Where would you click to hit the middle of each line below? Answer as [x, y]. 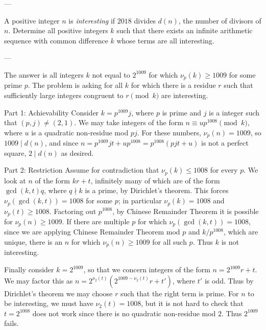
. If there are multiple [96, 221]
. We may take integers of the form [129, 122]
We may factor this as [39, 280]
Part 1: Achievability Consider [52, 112]
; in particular [140, 201]
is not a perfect [225, 143]
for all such [170, 242]
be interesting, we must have [49, 303]
